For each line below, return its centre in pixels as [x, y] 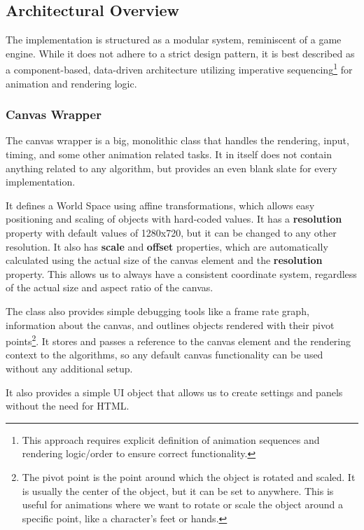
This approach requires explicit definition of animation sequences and [171, 439]
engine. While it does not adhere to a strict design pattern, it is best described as [180, 53]
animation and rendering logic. [71, 83]
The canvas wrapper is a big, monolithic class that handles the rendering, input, [177, 140]
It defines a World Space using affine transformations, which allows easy [160, 205]
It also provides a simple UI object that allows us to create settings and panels [174, 392]
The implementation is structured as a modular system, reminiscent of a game [174, 40]
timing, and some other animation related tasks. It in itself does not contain [169, 154]
